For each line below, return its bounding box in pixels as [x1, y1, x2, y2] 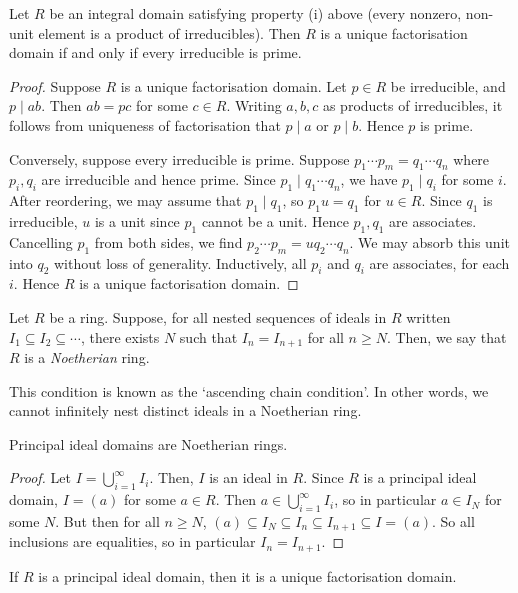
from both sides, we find [94, 231, 243, 252]
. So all [432, 510, 475, 531]
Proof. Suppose [9, 75, 101, 96]
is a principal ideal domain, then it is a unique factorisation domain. [38, 565, 457, 586]
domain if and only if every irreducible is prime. [9, 42, 302, 63]
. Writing [226, 95, 282, 116]
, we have [340, 169, 398, 190]
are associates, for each [369, 252, 510, 273]
